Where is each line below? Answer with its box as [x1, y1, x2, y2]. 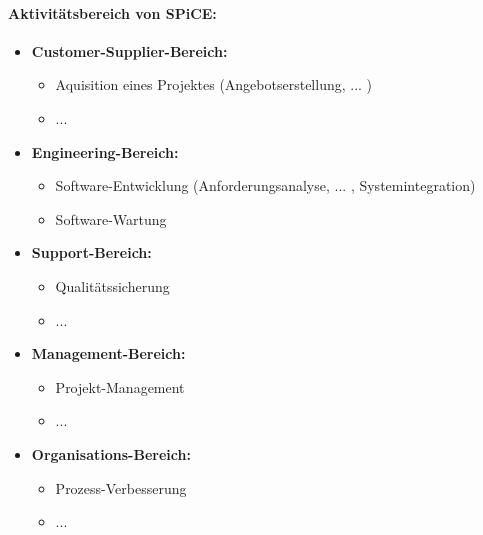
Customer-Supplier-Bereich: [31, 40, 228, 61]
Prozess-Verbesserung [55, 477, 187, 498]
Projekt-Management [55, 376, 185, 397]
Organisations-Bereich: [31, 443, 191, 464]
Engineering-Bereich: [31, 141, 179, 162]
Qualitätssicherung [55, 275, 170, 296]
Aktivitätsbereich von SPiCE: [8, 2, 217, 23]
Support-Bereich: [31, 242, 152, 263]
